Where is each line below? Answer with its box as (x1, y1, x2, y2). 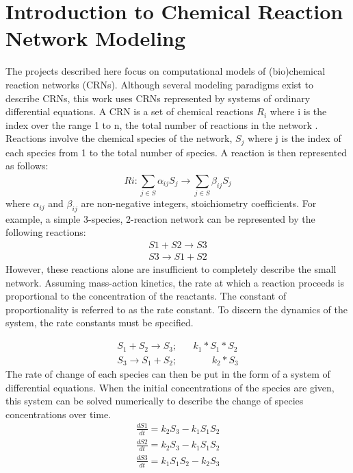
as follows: (5, 158, 49, 173)
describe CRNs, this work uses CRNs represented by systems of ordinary (5, 90, 311, 105)
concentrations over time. (5, 407, 112, 421)
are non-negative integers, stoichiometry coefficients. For (81, 196, 317, 210)
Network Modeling (5, 24, 186, 52)
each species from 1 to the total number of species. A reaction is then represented (5, 145, 348, 159)
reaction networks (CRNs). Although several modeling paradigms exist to (5, 77, 313, 91)
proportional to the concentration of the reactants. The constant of (5, 289, 287, 303)
